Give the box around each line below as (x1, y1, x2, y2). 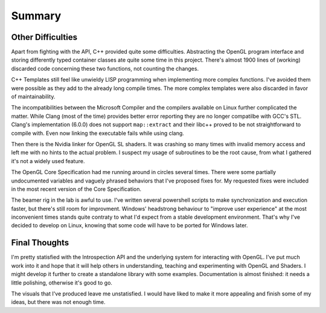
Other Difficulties (11, 32, 78, 42)
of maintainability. (11, 93, 56, 100)
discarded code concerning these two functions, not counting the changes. (11, 65, 199, 72)
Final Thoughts (11, 237, 69, 248)
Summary (11, 9, 62, 22)
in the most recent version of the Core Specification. (11, 185, 142, 193)
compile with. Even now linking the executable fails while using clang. (11, 129, 184, 137)
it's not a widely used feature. (11, 157, 85, 164)
